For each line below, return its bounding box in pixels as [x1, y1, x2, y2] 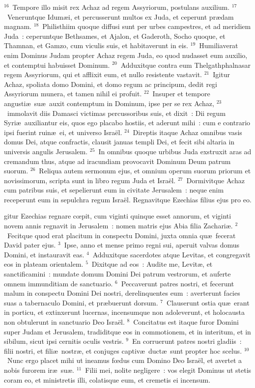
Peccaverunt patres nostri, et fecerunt [121, 278, 234, 288]
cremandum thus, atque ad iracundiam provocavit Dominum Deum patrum [4, 156, 231, 166]
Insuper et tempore [152, 88, 210, 99]
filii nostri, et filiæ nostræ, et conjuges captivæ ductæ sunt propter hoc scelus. [4, 345, 242, 356]
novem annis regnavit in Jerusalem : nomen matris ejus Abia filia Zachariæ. [4, 221, 233, 231]
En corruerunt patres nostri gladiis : [132, 336, 242, 346]
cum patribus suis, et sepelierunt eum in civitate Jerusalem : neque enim [4, 185, 224, 195]
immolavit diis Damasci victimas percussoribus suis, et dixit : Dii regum [7, 108, 226, 118]
